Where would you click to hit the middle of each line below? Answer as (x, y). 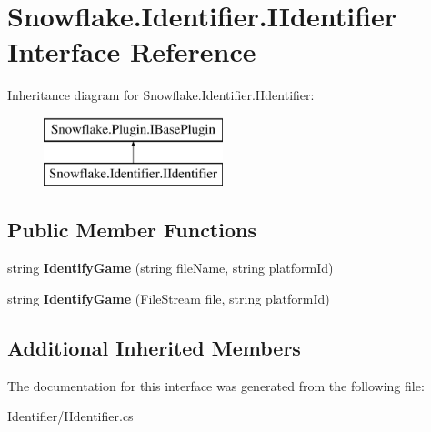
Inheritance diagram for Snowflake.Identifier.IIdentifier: (161, 95)
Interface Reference (132, 51)
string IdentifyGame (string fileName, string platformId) (170, 268)
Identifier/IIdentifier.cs (70, 416)
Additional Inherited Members (154, 347)
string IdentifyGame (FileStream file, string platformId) (169, 298)
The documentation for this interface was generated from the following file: (216, 385)
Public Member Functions (132, 230)
